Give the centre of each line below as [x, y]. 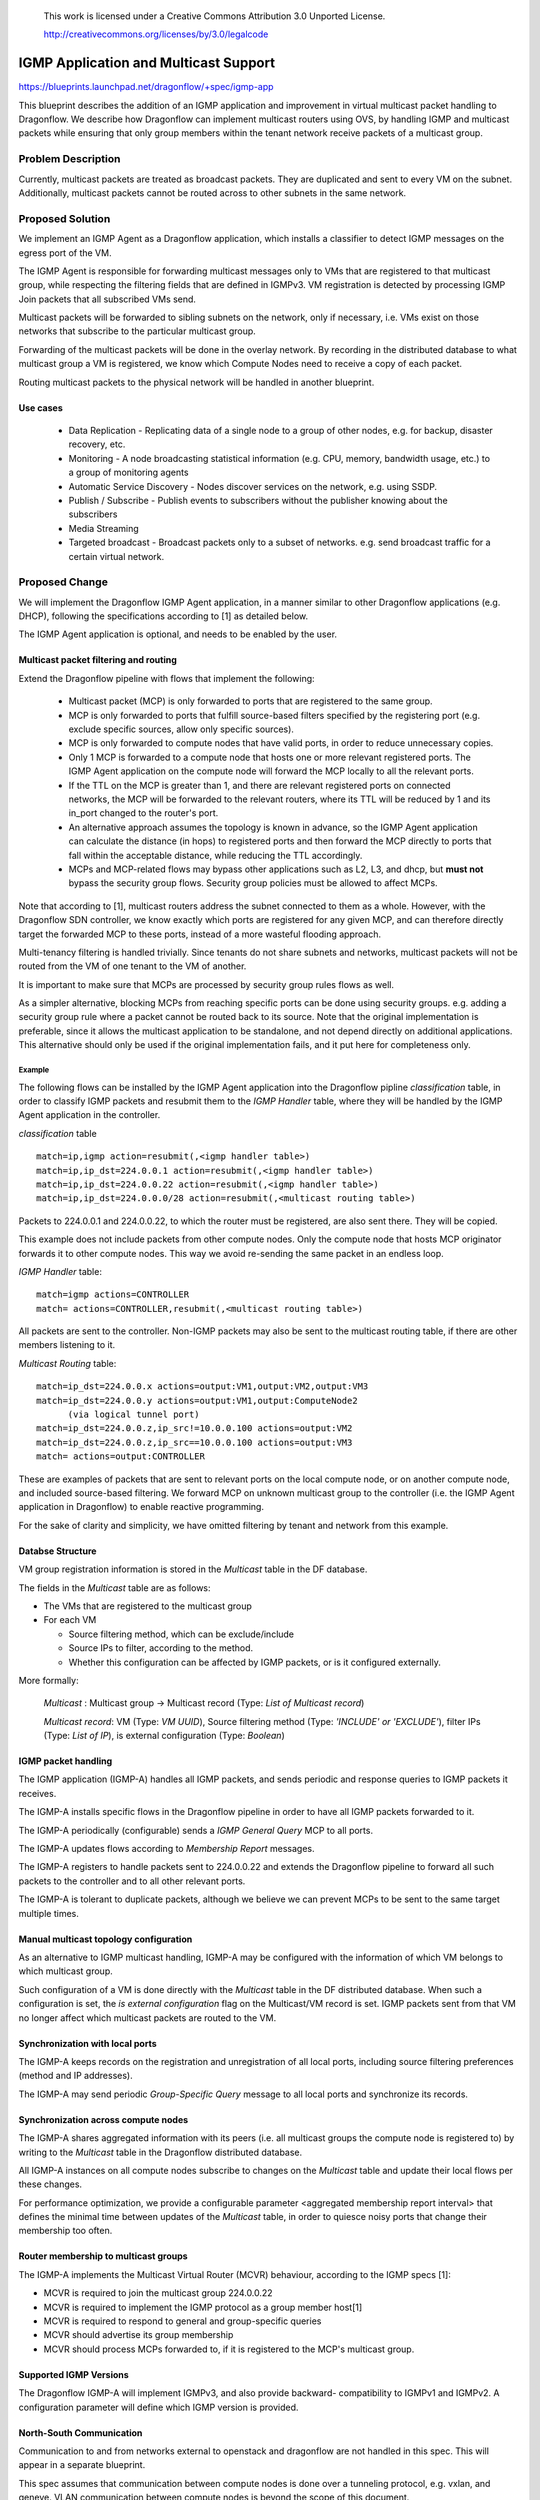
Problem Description [69, 159]
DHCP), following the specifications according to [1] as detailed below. [163, 616]
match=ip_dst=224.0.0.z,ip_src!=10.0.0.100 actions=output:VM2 [194, 1428]
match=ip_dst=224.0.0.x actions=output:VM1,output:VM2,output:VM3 [202, 1386]
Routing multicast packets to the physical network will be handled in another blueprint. [196, 382]
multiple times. [48, 1913]
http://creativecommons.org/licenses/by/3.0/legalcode [156, 34]
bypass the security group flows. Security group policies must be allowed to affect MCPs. [253, 883]
